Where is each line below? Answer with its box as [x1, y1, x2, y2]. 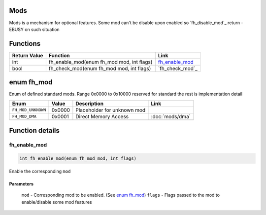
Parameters [9, 180, 34, 187]
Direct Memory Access [75, 113, 129, 120]
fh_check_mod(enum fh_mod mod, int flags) [48, 65, 151, 72]
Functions [9, 39, 41, 48]
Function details [9, 126, 60, 135]
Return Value [12, 52, 43, 59]
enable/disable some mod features [21, 199, 92, 205]
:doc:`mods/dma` [151, 113, 191, 120]
